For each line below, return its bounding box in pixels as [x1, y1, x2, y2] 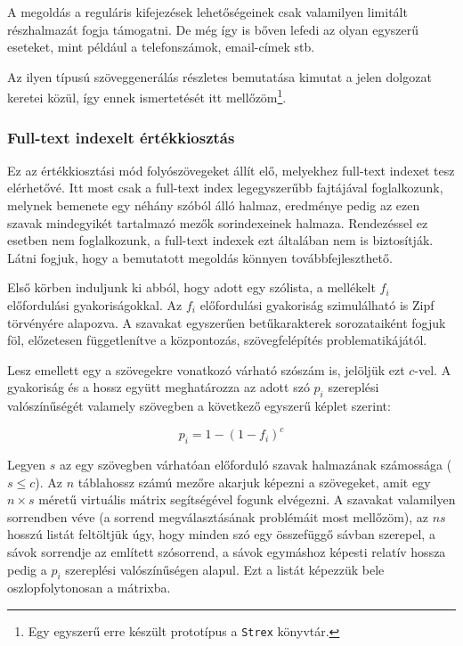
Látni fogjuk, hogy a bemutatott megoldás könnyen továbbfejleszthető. [7, 248, 393, 266]
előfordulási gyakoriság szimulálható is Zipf [199, 296, 435, 314]
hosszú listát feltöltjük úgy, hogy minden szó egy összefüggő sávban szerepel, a [7, 525, 435, 544]
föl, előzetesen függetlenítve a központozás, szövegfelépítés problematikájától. [7, 331, 427, 349]
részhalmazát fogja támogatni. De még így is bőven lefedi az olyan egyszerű [7, 20, 419, 38]
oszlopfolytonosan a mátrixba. [7, 578, 171, 597]
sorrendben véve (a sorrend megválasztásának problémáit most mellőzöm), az [7, 507, 429, 526]
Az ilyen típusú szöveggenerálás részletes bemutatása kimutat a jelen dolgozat [7, 67, 432, 86]
